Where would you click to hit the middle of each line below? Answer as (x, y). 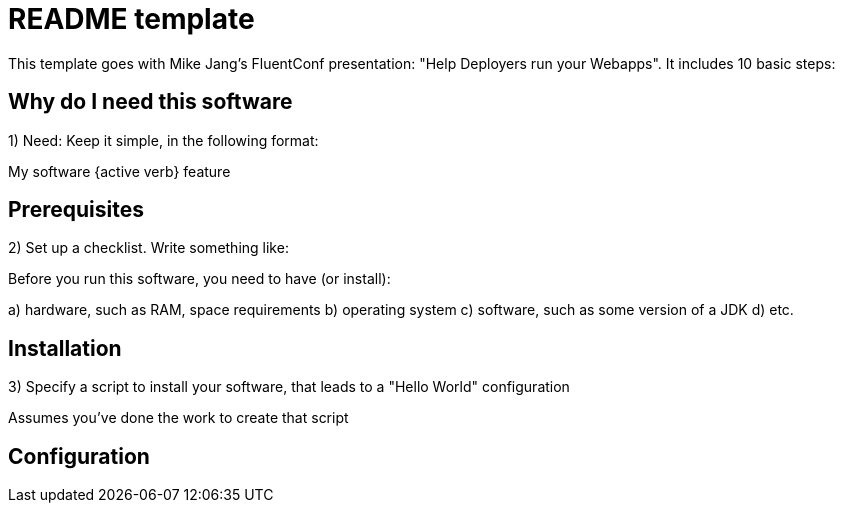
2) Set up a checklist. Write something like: (148, 248)
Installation (65, 348)
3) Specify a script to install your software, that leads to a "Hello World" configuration (289, 387)
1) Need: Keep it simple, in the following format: (163, 140)
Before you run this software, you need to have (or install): (199, 279)
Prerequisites (76, 210)
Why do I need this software (150, 102)
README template (131, 19)
